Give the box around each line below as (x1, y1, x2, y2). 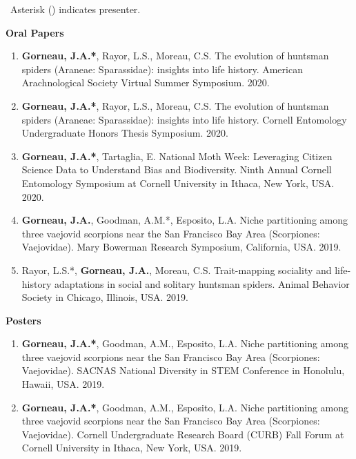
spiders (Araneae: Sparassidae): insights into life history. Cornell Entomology (21, 112, 347, 126)
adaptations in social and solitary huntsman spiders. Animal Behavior (54, 276, 350, 291)
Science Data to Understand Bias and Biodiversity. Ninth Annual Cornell (21, 162, 332, 177)
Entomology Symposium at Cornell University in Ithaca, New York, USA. (21, 175, 335, 190)
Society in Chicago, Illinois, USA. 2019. (21, 290, 189, 304)
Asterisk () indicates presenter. (10, 2, 141, 16)
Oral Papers (6, 25, 64, 39)
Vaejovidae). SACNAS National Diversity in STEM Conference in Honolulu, (21, 363, 345, 378)
